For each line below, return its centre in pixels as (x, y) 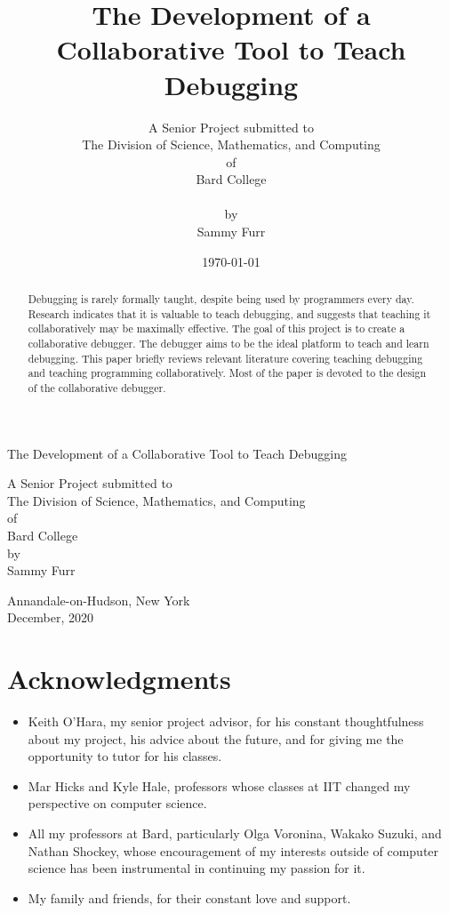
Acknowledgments (119, 679)
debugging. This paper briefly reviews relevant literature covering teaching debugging (225, 358)
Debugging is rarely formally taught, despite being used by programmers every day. (221, 299)
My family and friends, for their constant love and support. (189, 897)
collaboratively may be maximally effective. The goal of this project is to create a (216, 328)
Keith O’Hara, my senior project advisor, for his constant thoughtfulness (226, 721)
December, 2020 (51, 617)
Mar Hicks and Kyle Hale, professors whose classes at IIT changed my (219, 785)
